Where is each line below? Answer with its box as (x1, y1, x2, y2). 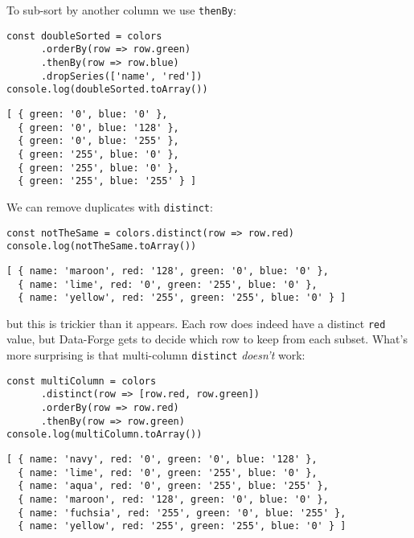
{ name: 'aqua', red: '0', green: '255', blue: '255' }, (18, 480, 329, 492)
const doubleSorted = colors (6, 30, 162, 42)
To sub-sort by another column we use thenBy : (6, 2, 236, 18)
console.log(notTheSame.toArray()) (6, 240, 197, 253)
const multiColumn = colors (6, 375, 157, 387)
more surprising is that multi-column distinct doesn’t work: (6, 347, 305, 363)
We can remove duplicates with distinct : (6, 198, 213, 215)
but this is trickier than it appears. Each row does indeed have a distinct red (6, 314, 386, 331)
